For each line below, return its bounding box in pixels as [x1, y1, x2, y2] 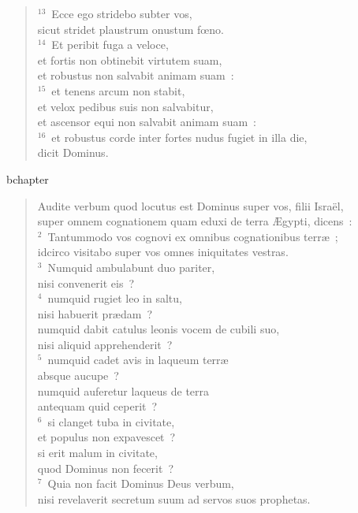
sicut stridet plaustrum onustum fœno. [37, 20, 224, 37]
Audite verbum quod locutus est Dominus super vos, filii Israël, [37, 197, 344, 214]
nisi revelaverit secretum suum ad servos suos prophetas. [37, 490, 311, 507]
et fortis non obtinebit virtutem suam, [37, 51, 222, 68]
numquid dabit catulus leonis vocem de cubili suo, [37, 321, 280, 337]
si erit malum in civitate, [37, 444, 158, 461]
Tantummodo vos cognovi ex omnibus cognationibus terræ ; [47, 228, 338, 244]
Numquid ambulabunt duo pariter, [47, 258, 215, 275]
